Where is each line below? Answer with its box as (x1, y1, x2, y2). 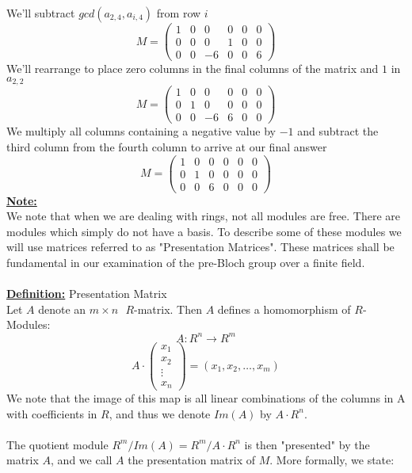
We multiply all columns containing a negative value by (6, 123, 276, 139)
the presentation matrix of (128, 452, 256, 468)
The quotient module (6, 436, 109, 452)
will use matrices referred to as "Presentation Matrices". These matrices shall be (6, 238, 395, 255)
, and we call (51, 452, 113, 468)
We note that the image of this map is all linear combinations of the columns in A (6, 390, 406, 406)
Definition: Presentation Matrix (6, 285, 167, 302)
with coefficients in (6, 405, 97, 422)
